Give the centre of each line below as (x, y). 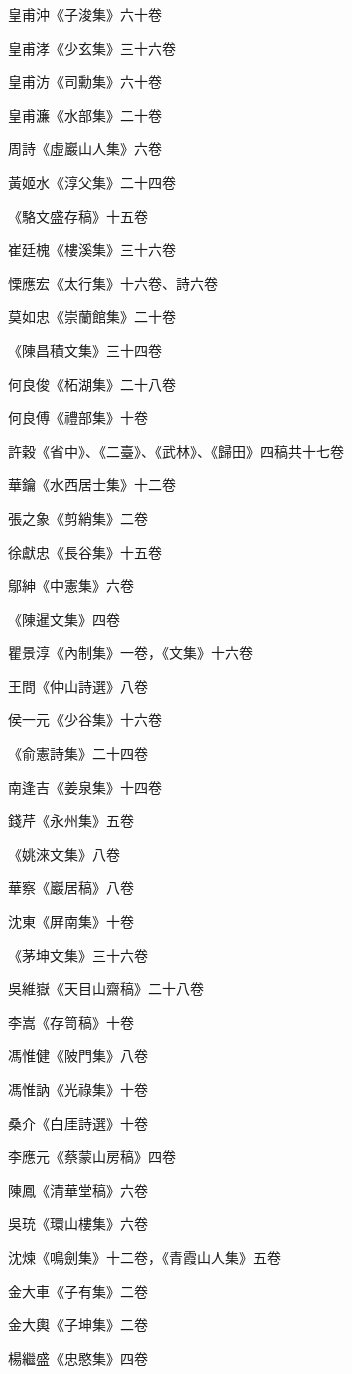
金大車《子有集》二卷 (78, 1290)
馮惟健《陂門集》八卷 (78, 1055)
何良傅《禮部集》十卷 (78, 417)
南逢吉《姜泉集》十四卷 (85, 786)
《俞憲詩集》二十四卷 (78, 753)
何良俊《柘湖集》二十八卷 (92, 383)
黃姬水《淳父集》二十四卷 (92, 181)
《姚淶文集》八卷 (64, 853)
